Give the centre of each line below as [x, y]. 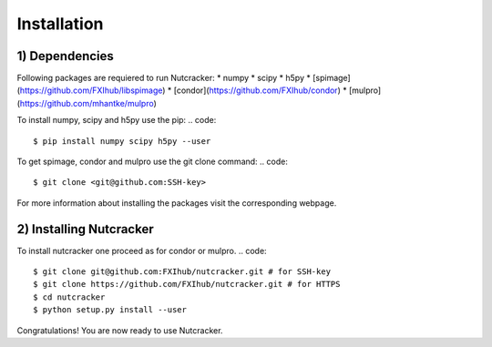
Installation [60, 24]
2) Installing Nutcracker [85, 229]
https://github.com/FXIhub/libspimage [91, 90]
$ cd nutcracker [69, 297]
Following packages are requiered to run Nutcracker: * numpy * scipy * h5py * [164, 78]
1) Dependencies [65, 56]
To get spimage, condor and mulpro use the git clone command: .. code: [153, 162]
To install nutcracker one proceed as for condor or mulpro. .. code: [142, 250]
